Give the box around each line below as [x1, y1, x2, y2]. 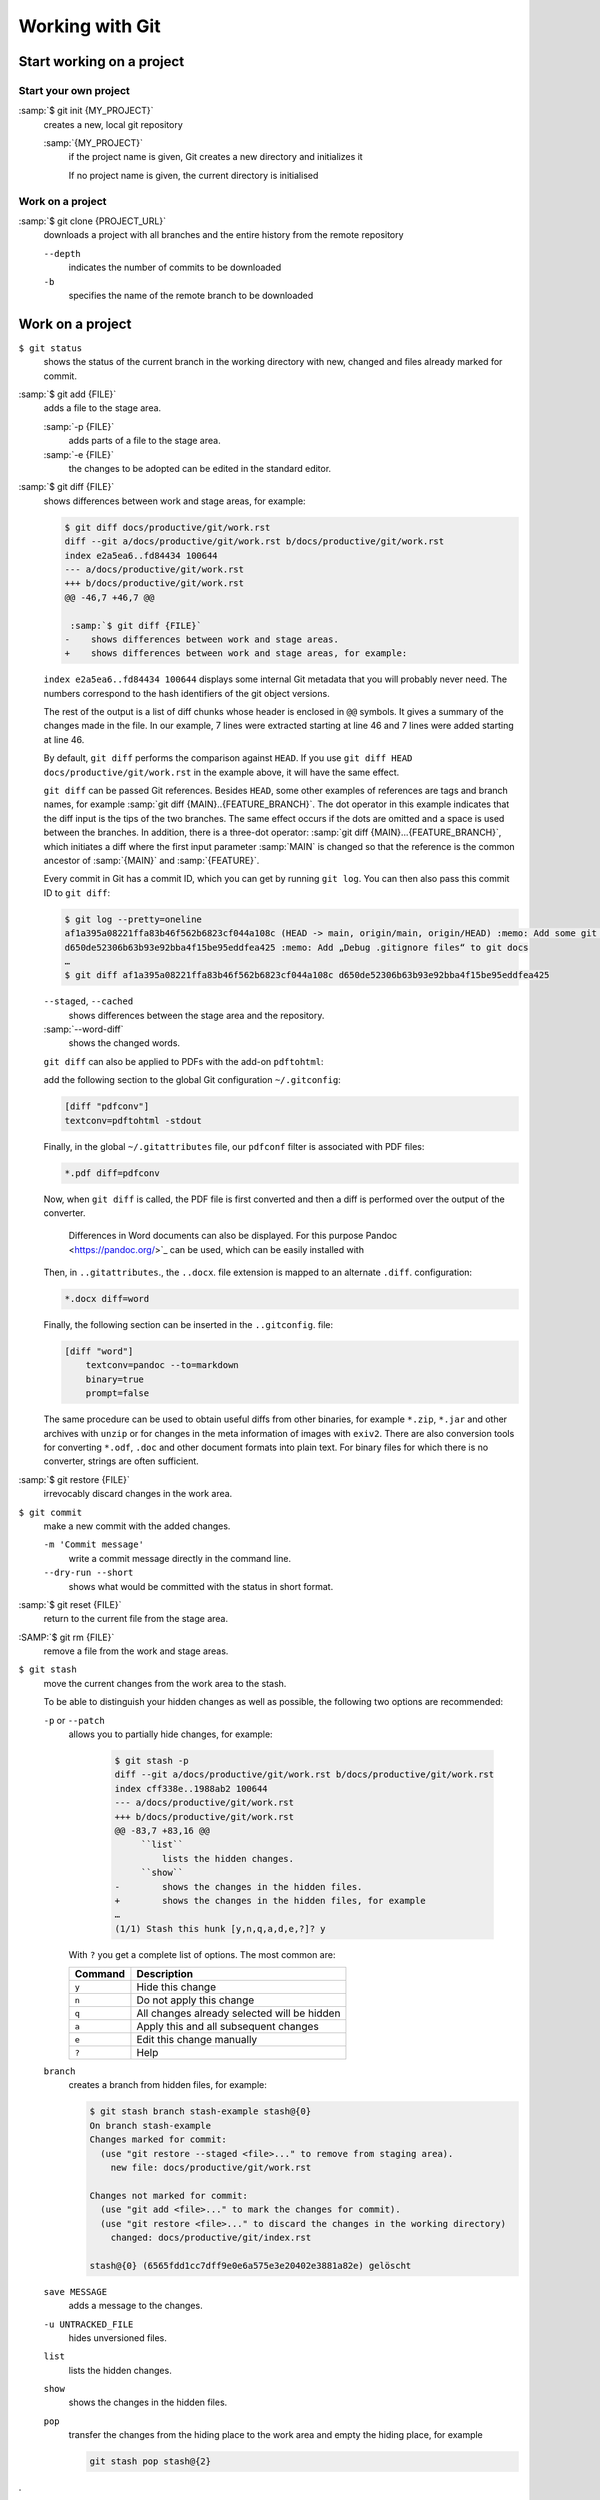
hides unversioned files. [68, 2331, 167, 2344]
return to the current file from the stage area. [43, 1613, 229, 1625]
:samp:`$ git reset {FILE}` [18, 1598, 122, 1610]
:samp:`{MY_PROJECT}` [43, 137, 144, 149]
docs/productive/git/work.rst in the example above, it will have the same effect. [43, 766, 400, 778]
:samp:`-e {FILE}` [43, 448, 115, 460]
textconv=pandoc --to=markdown [85, 1360, 239, 1371]
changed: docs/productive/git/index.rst [110, 2231, 312, 2243]
